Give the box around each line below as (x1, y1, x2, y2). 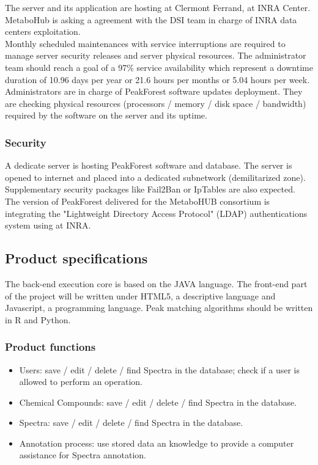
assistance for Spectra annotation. (19, 449, 147, 461)
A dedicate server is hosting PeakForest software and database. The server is (5, 159, 292, 172)
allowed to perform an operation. (19, 375, 142, 388)
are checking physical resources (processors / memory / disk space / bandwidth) (5, 97, 306, 109)
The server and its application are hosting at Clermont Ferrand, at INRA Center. (5, 1, 311, 13)
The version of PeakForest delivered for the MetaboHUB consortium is (5, 194, 270, 207)
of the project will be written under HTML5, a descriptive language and (5, 289, 276, 302)
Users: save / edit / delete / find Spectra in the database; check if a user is (19, 363, 300, 376)
